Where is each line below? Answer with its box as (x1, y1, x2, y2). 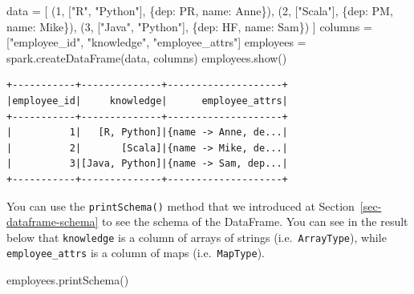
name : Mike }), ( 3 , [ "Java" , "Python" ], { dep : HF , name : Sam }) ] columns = (6, 18, 372, 34)
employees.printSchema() (6, 272, 129, 288)
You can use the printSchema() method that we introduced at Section (6, 197, 355, 214)
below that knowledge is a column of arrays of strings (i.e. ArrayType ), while (6, 228, 387, 245)
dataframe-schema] (6, 213, 99, 230)
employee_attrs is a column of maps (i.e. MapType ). (6, 244, 266, 261)
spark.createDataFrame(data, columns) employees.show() (6, 49, 287, 66)
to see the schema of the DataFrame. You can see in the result (102, 213, 408, 230)
